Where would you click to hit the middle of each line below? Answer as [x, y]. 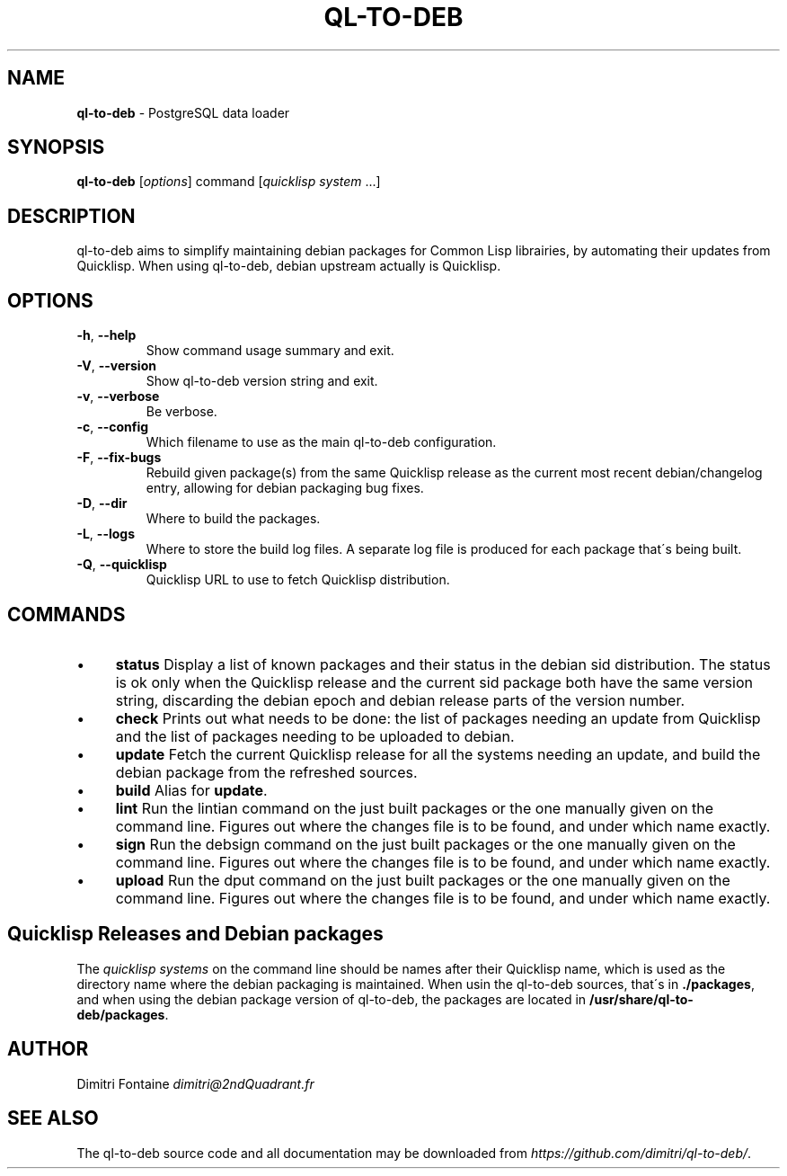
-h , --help [106, 335]
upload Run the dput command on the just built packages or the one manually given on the [423, 880]
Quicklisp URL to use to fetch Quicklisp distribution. [298, 580]
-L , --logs [106, 534]
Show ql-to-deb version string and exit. [262, 381]
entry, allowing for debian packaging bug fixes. [285, 488]
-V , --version [116, 366]
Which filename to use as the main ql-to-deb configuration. [321, 442]
